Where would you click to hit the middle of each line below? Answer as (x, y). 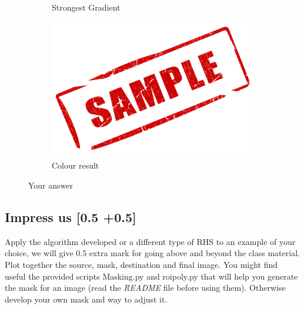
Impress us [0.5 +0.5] (71, 216)
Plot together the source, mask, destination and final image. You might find (141, 264)
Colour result (76, 165)
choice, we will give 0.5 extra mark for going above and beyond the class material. (152, 253)
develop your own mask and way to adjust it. (86, 299)
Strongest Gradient (86, 7)
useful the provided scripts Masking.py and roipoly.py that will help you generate (151, 276)
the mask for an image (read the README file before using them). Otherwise (145, 288)
